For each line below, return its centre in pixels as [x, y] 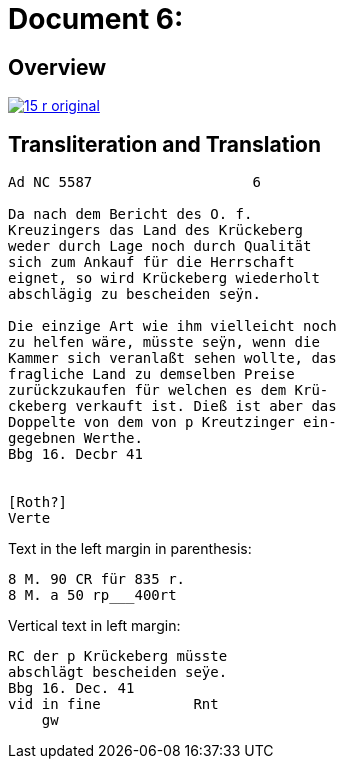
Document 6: [96, 19]
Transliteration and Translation [165, 144]
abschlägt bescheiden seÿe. [118, 672]
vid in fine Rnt [113, 704]
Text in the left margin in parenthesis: [130, 549]
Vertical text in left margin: [94, 626]
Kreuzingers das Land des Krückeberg [156, 230]
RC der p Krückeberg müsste [118, 656]
